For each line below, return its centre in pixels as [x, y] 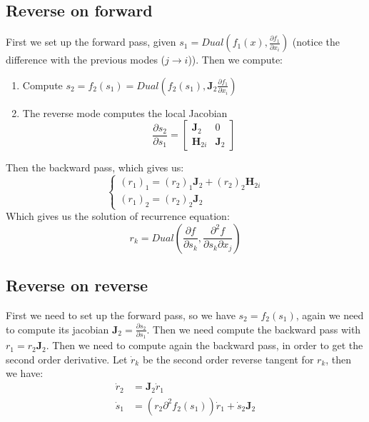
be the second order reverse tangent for [228, 359]
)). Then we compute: [236, 60]
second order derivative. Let [67, 359]
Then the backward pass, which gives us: [95, 167]
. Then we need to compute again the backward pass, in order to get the [204, 345]
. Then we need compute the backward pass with [254, 329]
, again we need [330, 315]
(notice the [316, 42]
